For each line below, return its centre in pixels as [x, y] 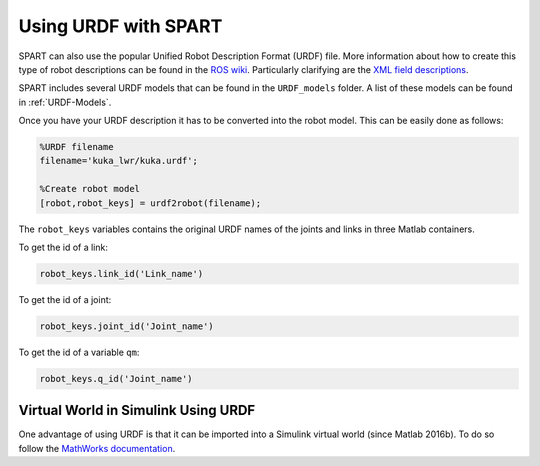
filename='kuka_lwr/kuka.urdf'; [119, 161]
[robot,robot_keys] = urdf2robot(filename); [150, 203]
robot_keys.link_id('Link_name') [121, 274]
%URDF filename [76, 147]
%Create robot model [89, 189]
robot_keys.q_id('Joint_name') [116, 378]
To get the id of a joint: [65, 299]
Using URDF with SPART [120, 26]
